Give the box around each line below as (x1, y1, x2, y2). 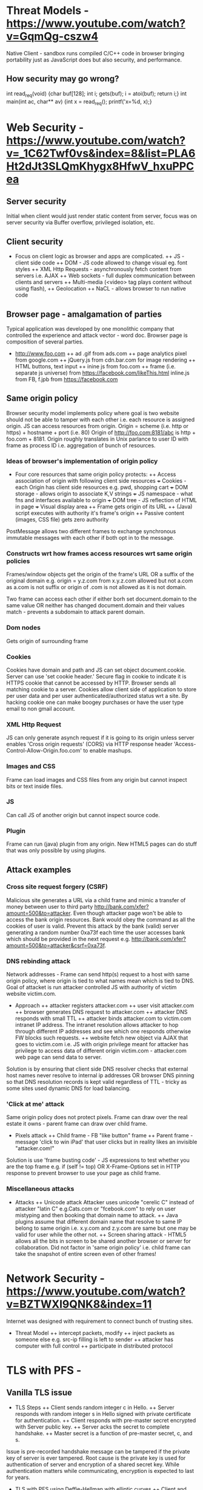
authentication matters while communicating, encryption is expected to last (6, 1467, 195, 1474)
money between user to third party (6, 903, 93, 910)
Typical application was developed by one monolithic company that (6, 325, 175, 332)
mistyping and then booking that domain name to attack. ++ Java (15, 1211, 178, 1219)
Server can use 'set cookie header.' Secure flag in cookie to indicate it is (6, 672, 187, 680)
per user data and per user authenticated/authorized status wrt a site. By (6, 692, 188, 699)
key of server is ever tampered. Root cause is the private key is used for (6, 1454, 186, 1461)
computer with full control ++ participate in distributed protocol (15, 1342, 173, 1350)
